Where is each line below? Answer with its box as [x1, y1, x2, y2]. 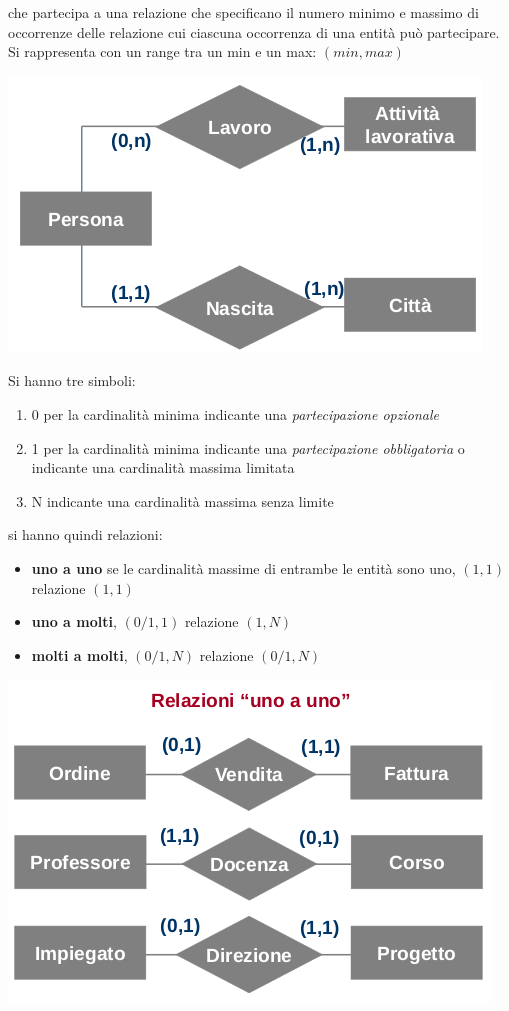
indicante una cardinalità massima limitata [31, 457, 295, 478]
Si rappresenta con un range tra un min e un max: [8, 41, 317, 62]
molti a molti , [31, 644, 128, 665]
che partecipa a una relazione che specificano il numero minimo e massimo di [8, 2, 479, 22]
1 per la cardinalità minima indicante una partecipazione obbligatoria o [31, 437, 465, 458]
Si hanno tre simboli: [8, 370, 136, 391]
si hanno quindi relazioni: [8, 524, 163, 545]
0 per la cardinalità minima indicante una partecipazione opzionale [31, 403, 439, 424]
